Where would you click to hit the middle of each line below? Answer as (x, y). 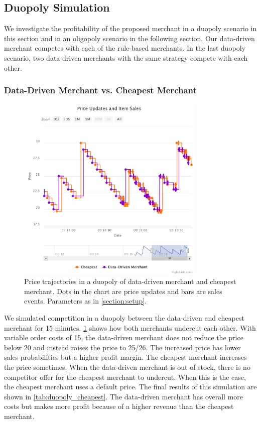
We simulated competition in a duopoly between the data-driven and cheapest (124, 317)
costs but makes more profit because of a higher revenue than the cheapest (119, 406)
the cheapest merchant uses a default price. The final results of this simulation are (130, 387)
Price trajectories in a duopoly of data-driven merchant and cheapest (130, 281)
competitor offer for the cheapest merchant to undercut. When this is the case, (125, 377)
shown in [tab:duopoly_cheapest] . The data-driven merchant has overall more (124, 396)
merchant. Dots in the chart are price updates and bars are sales (123, 291)
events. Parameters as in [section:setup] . (86, 301)
